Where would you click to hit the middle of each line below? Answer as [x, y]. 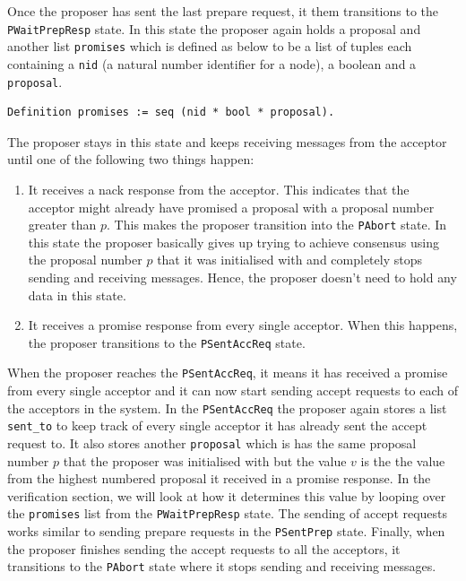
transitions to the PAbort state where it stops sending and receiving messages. [222, 566]
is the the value [403, 460]
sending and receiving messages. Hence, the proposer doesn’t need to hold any [242, 277]
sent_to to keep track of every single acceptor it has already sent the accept [217, 425]
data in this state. [77, 295]
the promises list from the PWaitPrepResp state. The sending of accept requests [228, 513]
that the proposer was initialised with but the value [205, 460]
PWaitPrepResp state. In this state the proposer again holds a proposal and [214, 28]
